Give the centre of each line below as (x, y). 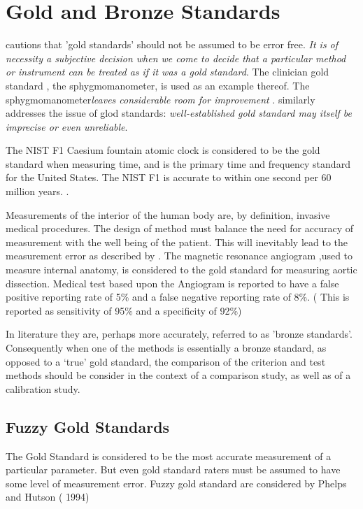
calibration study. (43, 388)
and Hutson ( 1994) (48, 497)
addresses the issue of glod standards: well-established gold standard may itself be (179, 113)
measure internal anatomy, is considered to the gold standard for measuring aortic (181, 270)
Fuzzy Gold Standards (88, 426)
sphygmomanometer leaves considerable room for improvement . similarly (161, 99)
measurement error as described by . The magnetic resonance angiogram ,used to (179, 256)
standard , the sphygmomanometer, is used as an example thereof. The (158, 85)
